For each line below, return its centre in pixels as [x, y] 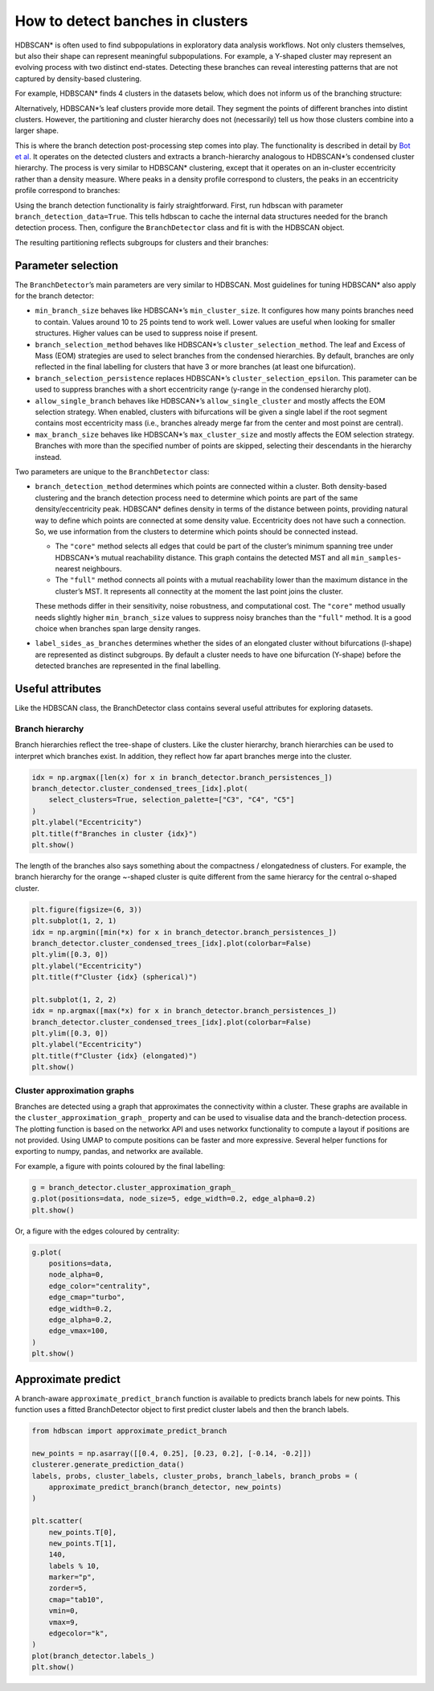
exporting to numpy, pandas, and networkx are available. [109, 1151]
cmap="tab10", [76, 1599]
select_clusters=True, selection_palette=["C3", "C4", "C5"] [172, 800]
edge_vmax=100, [78, 1331]
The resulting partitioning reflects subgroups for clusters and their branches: [142, 242]
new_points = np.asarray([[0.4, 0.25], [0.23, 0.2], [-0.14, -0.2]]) [172, 1453]
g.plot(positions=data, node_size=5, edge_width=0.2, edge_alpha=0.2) [174, 1199]
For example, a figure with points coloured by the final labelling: [120, 1166]
